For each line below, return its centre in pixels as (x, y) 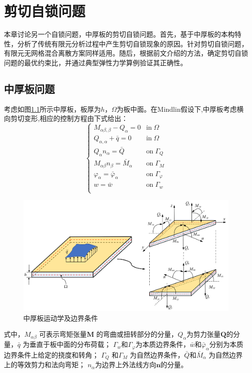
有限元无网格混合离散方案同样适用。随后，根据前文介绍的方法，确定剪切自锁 (126, 53)
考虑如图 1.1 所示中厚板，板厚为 (52, 109)
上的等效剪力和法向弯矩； (45, 365)
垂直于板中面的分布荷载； (70, 344)
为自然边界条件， (157, 354)
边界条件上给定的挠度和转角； (51, 354)
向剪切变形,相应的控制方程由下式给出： (66, 118)
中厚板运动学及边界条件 (61, 318)
